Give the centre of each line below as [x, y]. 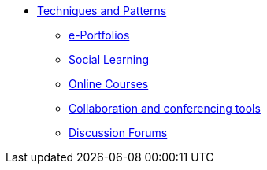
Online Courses [109, 84]
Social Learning [109, 59]
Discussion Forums [118, 133]
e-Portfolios [99, 35]
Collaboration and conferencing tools [165, 108]
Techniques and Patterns [102, 11]
